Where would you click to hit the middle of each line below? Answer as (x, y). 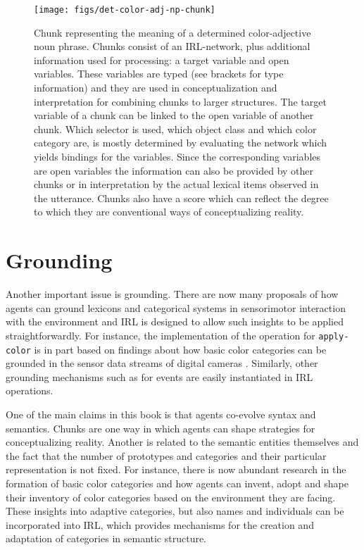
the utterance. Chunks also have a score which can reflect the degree (181, 198)
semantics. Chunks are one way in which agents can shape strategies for (161, 428)
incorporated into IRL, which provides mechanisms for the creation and (160, 524)
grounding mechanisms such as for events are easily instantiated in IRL (159, 376)
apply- (334, 336)
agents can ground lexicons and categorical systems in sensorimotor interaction (176, 307)
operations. (30, 390)
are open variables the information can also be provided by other (174, 170)
